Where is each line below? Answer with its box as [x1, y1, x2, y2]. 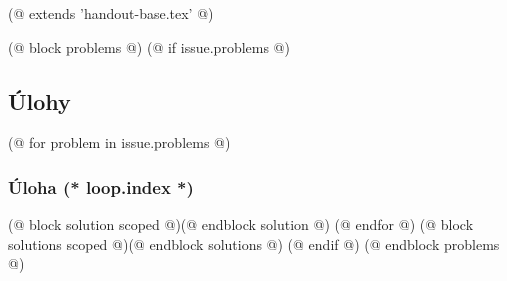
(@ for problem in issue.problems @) [8, 132, 231, 153]
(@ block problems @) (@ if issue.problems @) [8, 36, 290, 57]
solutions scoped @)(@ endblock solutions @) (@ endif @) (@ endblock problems [8, 233, 500, 254]
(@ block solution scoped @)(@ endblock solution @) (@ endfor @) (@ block [8, 214, 474, 235]
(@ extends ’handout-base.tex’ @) [8, 3, 214, 23]
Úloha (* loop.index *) [8, 174, 194, 199]
